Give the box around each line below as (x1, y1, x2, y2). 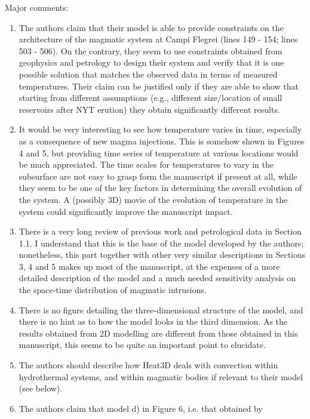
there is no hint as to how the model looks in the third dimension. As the (19, 315, 288, 328)
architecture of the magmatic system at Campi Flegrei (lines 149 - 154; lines (19, 33, 298, 45)
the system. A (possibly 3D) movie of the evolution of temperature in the (19, 193, 288, 205)
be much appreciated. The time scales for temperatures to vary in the (19, 158, 274, 171)
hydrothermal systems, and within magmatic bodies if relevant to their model (19, 370, 303, 383)
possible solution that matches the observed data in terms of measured (19, 67, 278, 80)
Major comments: (5, 1, 69, 13)
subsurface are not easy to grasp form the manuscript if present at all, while (19, 170, 297, 182)
